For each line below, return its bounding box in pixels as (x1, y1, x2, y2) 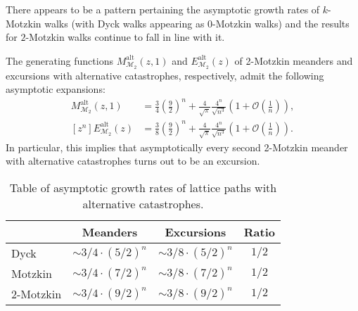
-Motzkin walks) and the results (212, 15, 350, 30)
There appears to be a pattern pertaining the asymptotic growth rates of (6, 2, 320, 16)
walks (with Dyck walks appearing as (44, 15, 205, 30)
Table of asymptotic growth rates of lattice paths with (9, 179, 277, 196)
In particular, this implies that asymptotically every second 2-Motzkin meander (6, 139, 348, 154)
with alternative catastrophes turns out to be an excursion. (6, 153, 260, 168)
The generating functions (6, 53, 113, 68)
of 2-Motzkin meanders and (234, 53, 353, 68)
